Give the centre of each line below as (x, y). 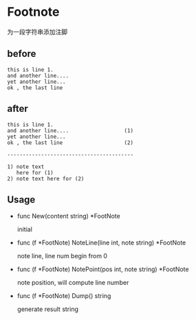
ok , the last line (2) (70, 142)
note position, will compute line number (73, 283)
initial (25, 229)
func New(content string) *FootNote (68, 216)
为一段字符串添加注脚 (37, 32)
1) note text (26, 167)
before (22, 54)
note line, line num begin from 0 (62, 256)
